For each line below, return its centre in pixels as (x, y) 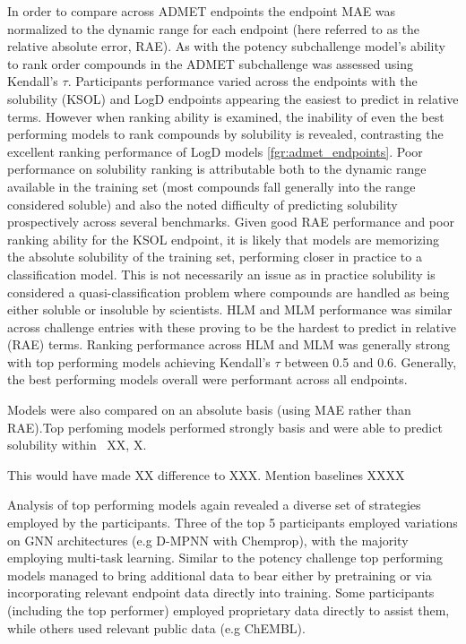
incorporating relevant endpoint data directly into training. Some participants (221, 592)
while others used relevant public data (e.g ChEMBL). (156, 627)
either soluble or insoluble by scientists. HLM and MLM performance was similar (230, 309)
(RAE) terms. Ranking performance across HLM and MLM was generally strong (229, 344)
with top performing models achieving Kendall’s (139, 361)
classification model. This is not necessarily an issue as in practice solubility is (221, 274)
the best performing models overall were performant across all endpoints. (207, 379)
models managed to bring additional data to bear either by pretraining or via (220, 575)
